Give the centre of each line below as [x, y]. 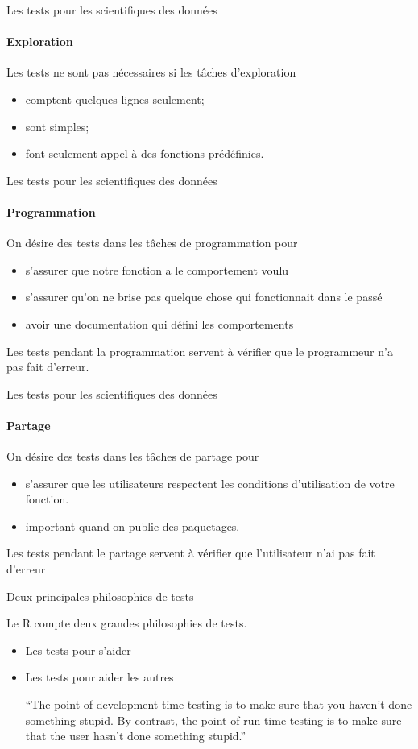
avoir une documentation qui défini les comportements [159, 323]
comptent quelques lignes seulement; [115, 99]
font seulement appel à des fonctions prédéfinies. [145, 153]
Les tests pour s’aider [78, 650]
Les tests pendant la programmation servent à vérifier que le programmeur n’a [200, 351]
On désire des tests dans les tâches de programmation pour [152, 243]
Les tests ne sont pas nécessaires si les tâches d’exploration [151, 72]
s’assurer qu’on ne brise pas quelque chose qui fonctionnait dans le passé [204, 297]
